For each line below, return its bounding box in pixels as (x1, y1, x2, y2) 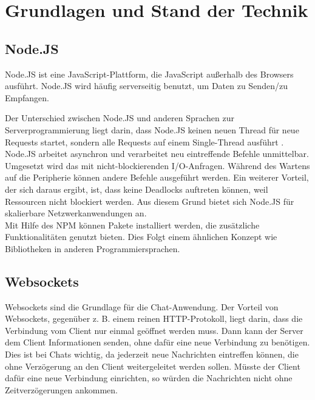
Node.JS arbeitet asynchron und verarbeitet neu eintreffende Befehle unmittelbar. (5, 147, 309, 160)
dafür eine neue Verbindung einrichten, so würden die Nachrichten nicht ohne (5, 372, 293, 384)
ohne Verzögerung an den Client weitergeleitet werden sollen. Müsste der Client (5, 359, 300, 372)
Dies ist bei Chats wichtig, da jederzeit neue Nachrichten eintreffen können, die (5, 348, 299, 361)
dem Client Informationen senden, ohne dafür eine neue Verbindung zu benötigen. (5, 336, 310, 348)
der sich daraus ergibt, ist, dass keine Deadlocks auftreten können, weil (5, 182, 268, 195)
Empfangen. (5, 91, 49, 104)
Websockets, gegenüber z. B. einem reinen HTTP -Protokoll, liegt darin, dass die (5, 312, 303, 325)
